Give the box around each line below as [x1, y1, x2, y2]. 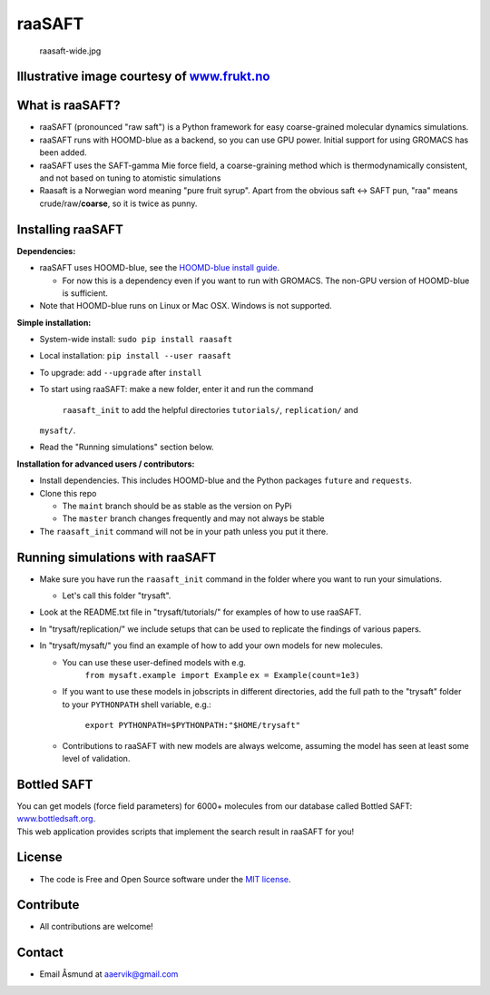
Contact [16, 945, 64, 961]
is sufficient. [62, 287, 109, 299]
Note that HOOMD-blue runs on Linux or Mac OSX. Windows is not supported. [39, 300, 333, 311]
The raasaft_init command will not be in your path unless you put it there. [39, 526, 328, 537]
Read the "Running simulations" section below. [39, 441, 214, 453]
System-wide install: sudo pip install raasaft [39, 334, 233, 345]
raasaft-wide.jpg [39, 45, 102, 56]
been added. [39, 147, 87, 158]
